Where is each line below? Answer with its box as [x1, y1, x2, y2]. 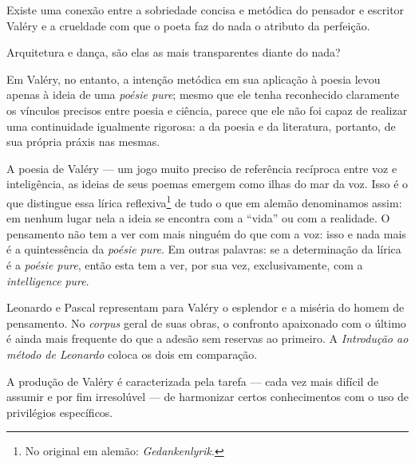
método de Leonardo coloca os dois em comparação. [6, 345, 258, 362]
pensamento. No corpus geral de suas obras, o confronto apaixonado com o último [6, 314, 406, 331]
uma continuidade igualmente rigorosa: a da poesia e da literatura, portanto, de [6, 117, 396, 134]
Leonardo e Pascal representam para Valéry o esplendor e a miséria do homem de [6, 299, 405, 316]
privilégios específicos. [6, 403, 113, 420]
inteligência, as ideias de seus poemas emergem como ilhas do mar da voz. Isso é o [6, 175, 409, 192]
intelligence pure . [6, 272, 89, 289]
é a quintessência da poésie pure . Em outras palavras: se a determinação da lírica [6, 241, 401, 258]
